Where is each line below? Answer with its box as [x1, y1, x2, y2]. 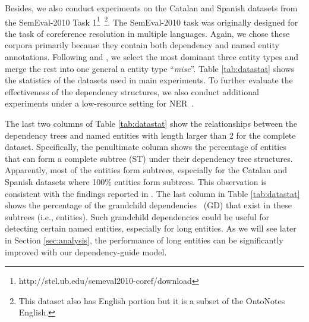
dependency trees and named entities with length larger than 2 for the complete [5, 129, 296, 141]
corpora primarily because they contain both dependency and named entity [5, 39, 279, 51]
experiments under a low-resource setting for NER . [5, 97, 194, 110]
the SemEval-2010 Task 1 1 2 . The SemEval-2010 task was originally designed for [5, 14, 298, 28]
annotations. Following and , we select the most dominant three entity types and [5, 51, 299, 63]
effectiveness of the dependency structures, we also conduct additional [5, 85, 259, 98]
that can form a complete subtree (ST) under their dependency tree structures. [5, 152, 293, 164]
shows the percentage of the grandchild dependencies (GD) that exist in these [5, 199, 292, 211]
